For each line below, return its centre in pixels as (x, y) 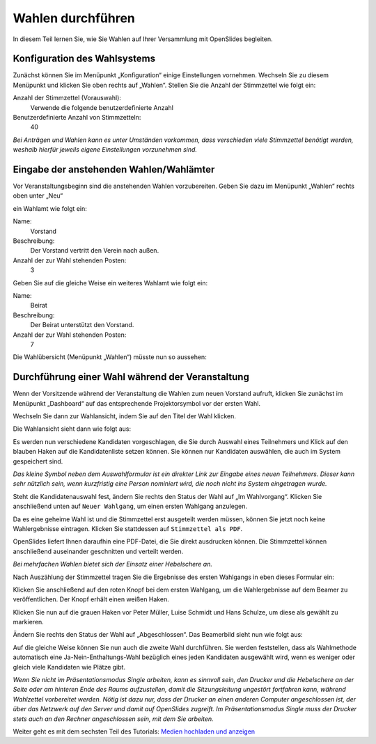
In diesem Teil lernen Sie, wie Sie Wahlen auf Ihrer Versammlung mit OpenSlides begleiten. (143, 39)
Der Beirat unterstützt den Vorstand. (82, 325)
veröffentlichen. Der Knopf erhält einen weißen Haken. (91, 599)
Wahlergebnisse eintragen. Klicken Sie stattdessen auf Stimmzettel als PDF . (128, 528)
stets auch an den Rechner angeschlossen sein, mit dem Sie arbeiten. (113, 719)
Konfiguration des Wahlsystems (84, 59)
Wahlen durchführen (74, 18)
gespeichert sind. (38, 461)
